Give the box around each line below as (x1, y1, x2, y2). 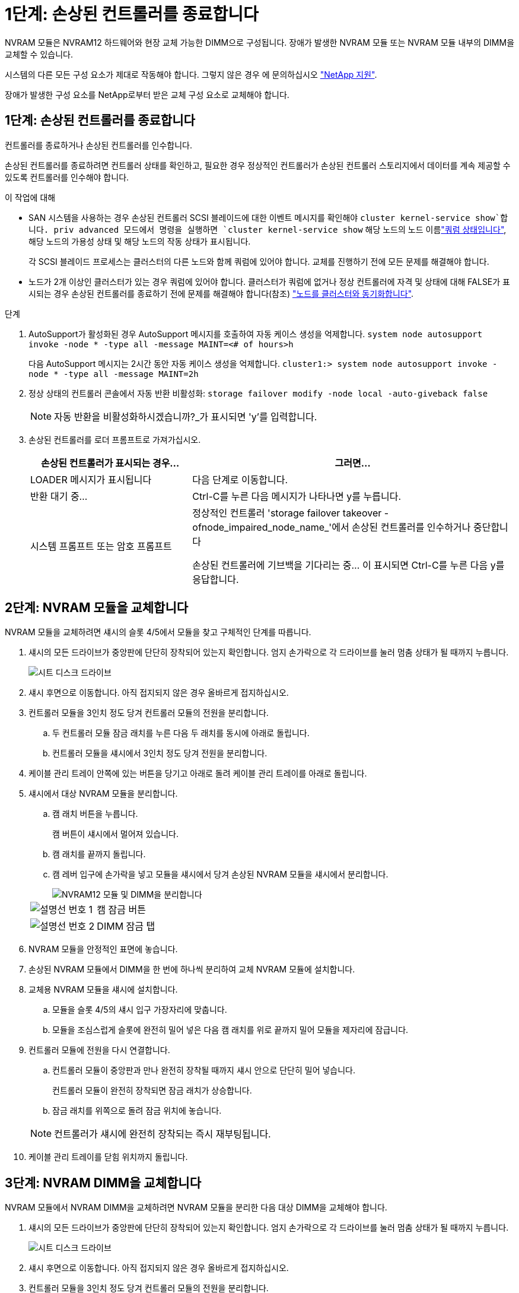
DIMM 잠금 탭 (97, 920, 155, 933)
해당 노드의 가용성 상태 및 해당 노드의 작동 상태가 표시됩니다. (28, 236, 251, 246)
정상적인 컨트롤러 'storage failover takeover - (192, 506, 389, 519)
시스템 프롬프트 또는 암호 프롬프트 (30, 540, 172, 552)
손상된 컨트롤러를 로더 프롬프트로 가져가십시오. (28, 434, 201, 445)
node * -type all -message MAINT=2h (28, 369, 199, 379)
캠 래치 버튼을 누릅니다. (52, 809, 138, 819)
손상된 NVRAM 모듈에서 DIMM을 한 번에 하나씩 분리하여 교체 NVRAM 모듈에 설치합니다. (28, 964, 355, 975)
